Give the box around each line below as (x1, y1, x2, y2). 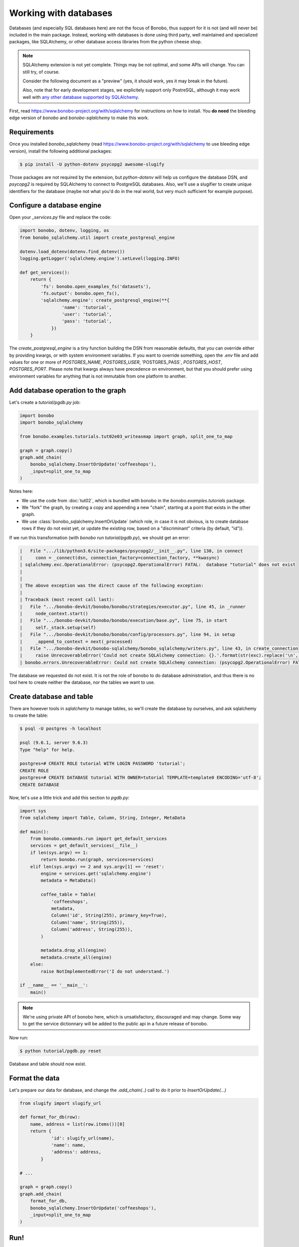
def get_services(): (19, 269, 70, 275)
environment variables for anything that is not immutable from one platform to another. (9, 373, 187, 379)
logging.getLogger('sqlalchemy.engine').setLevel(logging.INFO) (19, 255, 180, 261)
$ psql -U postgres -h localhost (19, 726, 102, 732)
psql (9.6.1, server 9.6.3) (19, 740, 88, 746)
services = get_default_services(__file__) (30, 843, 138, 848)
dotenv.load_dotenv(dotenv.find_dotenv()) (19, 248, 125, 254)
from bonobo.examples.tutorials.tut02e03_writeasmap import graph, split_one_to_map (19, 433, 233, 439)
